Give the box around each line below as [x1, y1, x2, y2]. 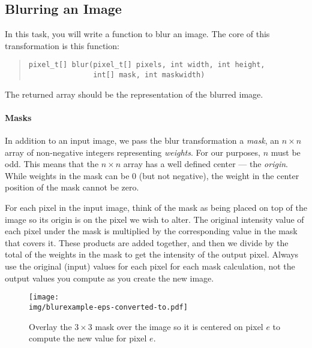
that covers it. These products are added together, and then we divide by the [5, 236, 289, 249]
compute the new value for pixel [29, 332, 147, 344]
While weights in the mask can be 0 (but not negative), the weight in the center [5, 169, 299, 181]
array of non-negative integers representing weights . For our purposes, [5, 146, 260, 158]
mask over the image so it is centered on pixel [95, 320, 263, 332]
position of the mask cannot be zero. [5, 181, 139, 193]
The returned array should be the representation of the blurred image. [5, 87, 263, 100]
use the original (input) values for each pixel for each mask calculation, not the [5, 260, 295, 273]
